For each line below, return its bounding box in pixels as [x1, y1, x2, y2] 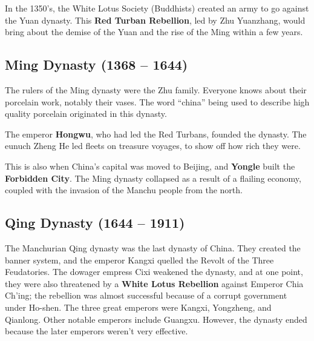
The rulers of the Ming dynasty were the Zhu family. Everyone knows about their [5, 83, 307, 96]
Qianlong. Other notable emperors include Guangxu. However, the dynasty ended [5, 313, 307, 325]
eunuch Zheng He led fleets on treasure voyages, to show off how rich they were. [5, 139, 301, 152]
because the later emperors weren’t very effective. [5, 325, 188, 337]
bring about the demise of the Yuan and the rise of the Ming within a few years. [5, 25, 303, 38]
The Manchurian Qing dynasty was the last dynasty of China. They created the [5, 241, 301, 254]
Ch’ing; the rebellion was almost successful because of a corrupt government [5, 289, 287, 302]
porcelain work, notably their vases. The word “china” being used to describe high [5, 95, 310, 108]
